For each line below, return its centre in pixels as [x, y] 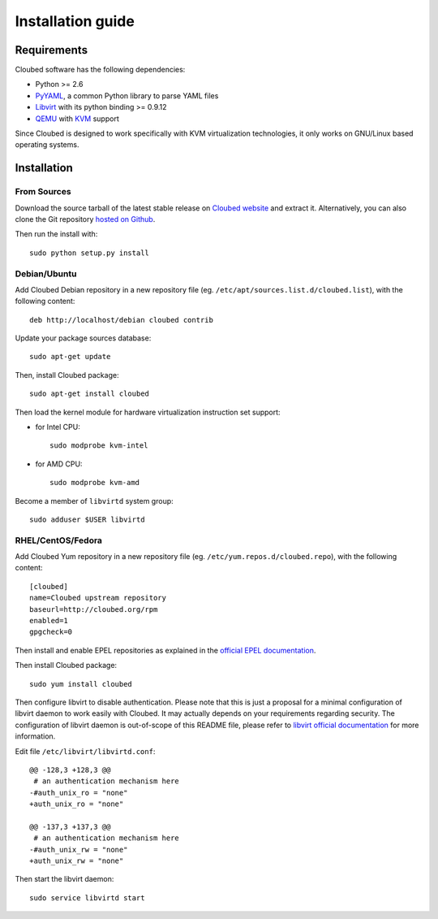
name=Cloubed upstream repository [98, 598]
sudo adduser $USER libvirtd [87, 519]
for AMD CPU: [59, 464]
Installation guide [75, 21]
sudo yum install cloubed [81, 684]
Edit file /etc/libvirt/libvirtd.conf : [85, 751]
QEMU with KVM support [77, 119]
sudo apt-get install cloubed [90, 394]
